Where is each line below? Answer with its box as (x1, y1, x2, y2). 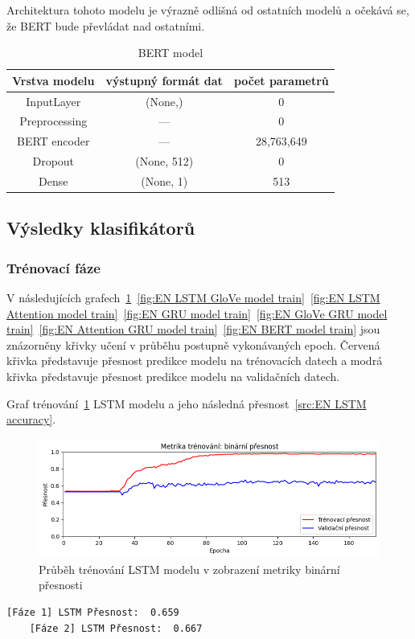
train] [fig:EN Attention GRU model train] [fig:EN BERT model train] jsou (6, 321, 380, 338)
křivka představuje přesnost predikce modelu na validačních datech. (6, 368, 340, 385)
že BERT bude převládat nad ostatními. (6, 17, 205, 34)
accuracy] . (6, 411, 56, 428)
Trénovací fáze (6, 257, 101, 277)
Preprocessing (19, 113, 88, 129)
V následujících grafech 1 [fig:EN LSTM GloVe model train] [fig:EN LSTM (6, 289, 380, 306)
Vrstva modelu (12, 72, 95, 88)
